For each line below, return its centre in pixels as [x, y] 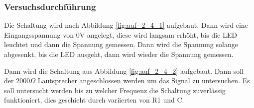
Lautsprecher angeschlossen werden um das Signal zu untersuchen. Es [144, 81]
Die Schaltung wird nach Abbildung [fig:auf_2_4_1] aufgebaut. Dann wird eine [126, 25]
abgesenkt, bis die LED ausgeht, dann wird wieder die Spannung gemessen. [119, 54]
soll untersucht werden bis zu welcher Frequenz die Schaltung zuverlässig [115, 90]
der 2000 [17, 81]
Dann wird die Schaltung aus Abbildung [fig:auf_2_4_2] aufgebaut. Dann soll [124, 71]
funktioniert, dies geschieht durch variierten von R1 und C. [94, 100]
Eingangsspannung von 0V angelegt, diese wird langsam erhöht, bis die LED [121, 34]
